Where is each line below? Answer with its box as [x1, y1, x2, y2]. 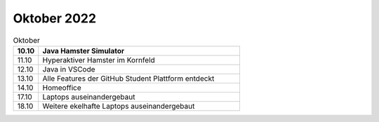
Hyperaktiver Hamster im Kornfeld [42, 55, 156, 65]
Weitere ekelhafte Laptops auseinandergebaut [42, 101, 195, 111]
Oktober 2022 [13, 11, 97, 26]
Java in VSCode [42, 64, 95, 74]
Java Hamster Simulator [42, 46, 125, 55]
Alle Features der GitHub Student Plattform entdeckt [42, 74, 215, 83]
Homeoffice [42, 83, 81, 93]
